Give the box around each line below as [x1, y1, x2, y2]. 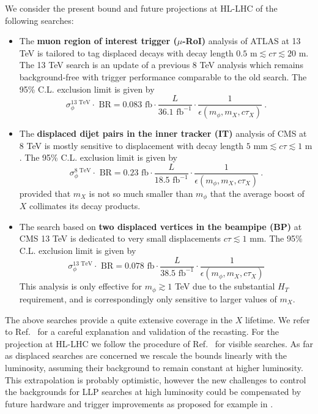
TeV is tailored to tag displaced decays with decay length [19, 46, 234, 59]
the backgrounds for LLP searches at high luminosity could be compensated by [5, 385, 301, 398]
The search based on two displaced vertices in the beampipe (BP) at [19, 220, 302, 232]
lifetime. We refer [245, 313, 310, 326]
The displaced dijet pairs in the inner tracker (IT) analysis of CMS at [19, 127, 307, 140]
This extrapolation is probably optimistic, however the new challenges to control [5, 373, 306, 386]
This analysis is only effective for [19, 280, 142, 293]
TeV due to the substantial [174, 280, 275, 293]
